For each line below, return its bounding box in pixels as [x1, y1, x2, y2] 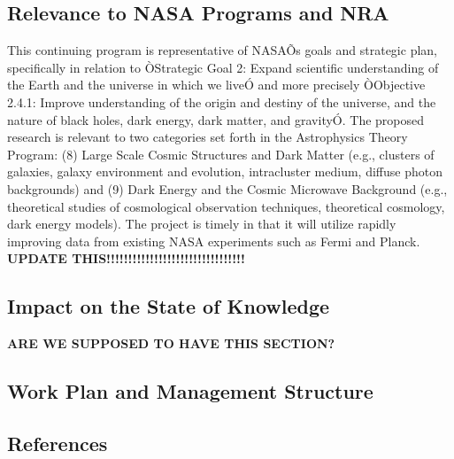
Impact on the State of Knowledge [7, 292, 330, 320]
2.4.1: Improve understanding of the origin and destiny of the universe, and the [7, 92, 436, 111]
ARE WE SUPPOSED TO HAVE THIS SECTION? [7, 334, 335, 353]
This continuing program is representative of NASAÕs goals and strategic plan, [7, 41, 437, 59]
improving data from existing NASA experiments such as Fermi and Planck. [7, 231, 420, 250]
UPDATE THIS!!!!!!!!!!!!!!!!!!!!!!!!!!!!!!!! [7, 249, 245, 268]
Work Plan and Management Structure [7, 377, 373, 405]
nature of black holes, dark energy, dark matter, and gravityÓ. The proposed [7, 110, 425, 128]
